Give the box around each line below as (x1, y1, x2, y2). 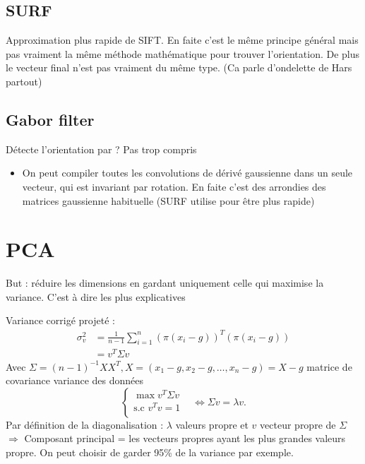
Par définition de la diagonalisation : (6, 417, 164, 432)
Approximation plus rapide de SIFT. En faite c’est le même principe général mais (6, 32, 359, 47)
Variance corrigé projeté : (6, 313, 115, 328)
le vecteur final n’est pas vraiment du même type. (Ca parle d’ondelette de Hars (6, 60, 352, 75)
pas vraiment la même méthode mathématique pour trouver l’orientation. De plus (6, 46, 360, 61)
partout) (6, 73, 42, 88)
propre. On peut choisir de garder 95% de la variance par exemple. (6, 444, 294, 459)
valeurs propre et (175, 417, 249, 432)
